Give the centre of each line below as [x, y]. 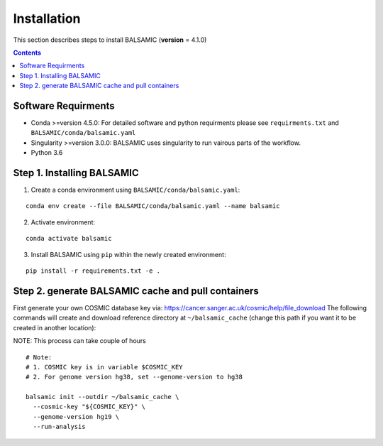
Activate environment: [63, 222]
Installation [47, 18]
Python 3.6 [47, 153]
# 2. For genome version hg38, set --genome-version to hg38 [134, 377]
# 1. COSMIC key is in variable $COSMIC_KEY [105, 367]
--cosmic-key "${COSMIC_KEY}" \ [89, 407]
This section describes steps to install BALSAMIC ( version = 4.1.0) [110, 40]
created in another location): [55, 327]
